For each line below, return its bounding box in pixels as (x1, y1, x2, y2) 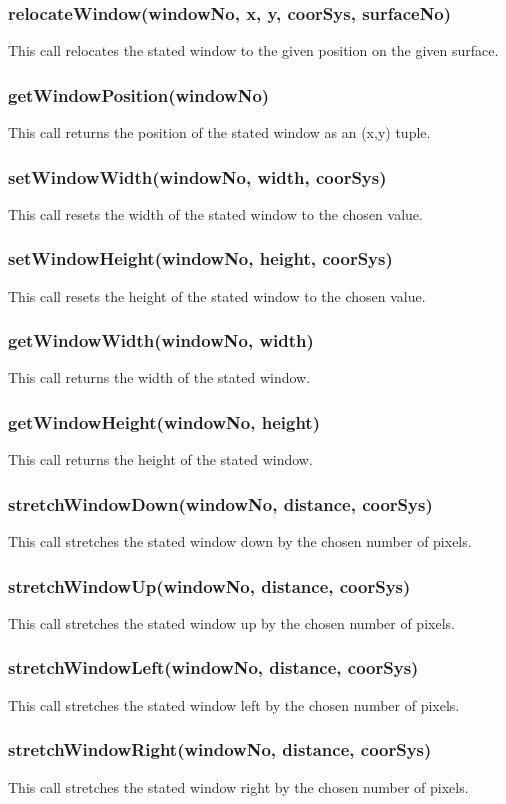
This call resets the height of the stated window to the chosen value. (8, 285, 426, 306)
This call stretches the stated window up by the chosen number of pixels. (8, 612, 455, 633)
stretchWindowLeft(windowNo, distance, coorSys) (8, 655, 419, 680)
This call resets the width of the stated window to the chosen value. (8, 203, 423, 224)
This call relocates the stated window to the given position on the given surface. (8, 40, 499, 61)
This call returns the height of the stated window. (8, 449, 313, 470)
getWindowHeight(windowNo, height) (8, 409, 320, 434)
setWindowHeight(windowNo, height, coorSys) (8, 246, 393, 271)
